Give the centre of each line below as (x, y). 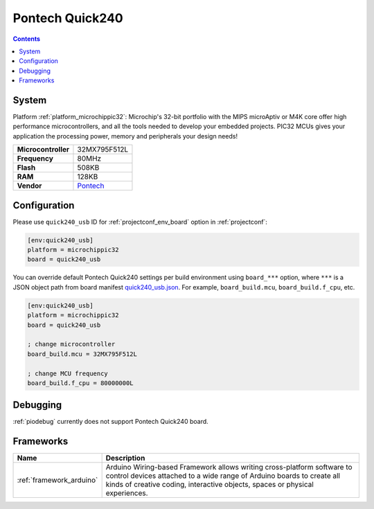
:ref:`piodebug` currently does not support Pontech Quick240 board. (111, 422)
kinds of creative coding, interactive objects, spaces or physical (210, 485)
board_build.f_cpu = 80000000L (81, 383)
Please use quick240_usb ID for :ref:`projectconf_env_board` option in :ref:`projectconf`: (140, 222)
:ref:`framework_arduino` (57, 480)
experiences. (127, 493)
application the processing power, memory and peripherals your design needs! (125, 136)
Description (125, 458)
